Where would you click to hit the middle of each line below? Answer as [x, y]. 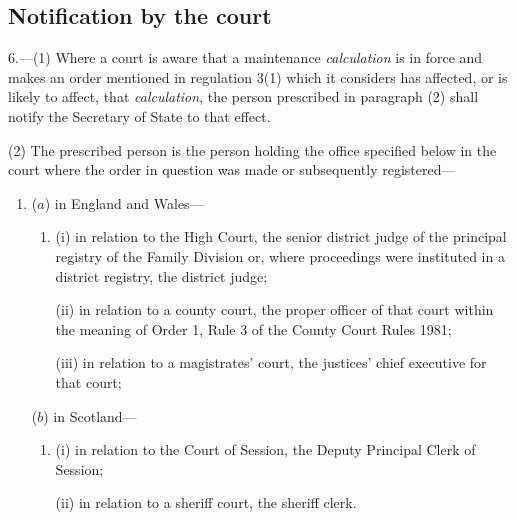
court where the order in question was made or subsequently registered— [232, 169]
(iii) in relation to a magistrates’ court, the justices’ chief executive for [271, 362]
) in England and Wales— [124, 202]
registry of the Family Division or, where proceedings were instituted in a [280, 255]
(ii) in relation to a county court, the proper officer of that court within [274, 309]
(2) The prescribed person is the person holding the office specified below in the [252, 149]
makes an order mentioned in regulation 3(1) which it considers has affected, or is [258, 76]
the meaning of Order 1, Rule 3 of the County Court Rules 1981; [253, 328]
